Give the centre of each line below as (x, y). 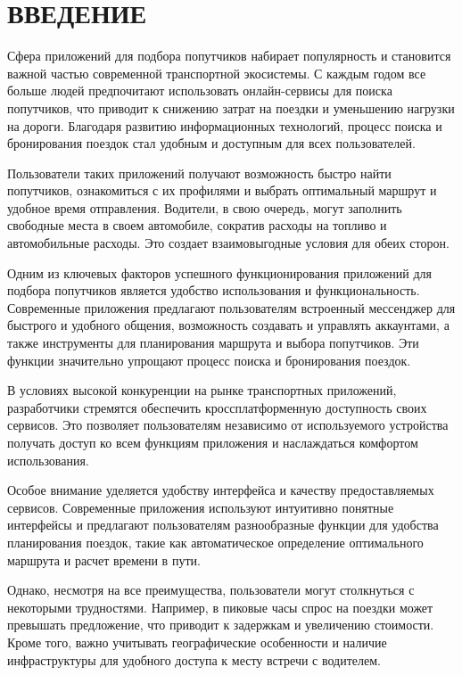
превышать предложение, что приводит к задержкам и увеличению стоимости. (221, 625)
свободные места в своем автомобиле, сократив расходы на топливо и (197, 225)
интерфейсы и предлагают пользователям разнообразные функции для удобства (223, 525)
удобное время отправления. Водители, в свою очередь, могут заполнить (205, 207)
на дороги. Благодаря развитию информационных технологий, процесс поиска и (225, 125)
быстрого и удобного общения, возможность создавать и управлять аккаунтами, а (228, 325)
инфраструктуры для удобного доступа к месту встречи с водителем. (194, 659)
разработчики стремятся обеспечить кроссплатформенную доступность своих (217, 407)
